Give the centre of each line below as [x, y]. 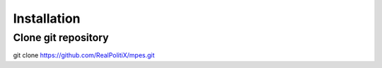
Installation [47, 18]
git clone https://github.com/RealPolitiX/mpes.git [84, 55]
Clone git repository [61, 38]
